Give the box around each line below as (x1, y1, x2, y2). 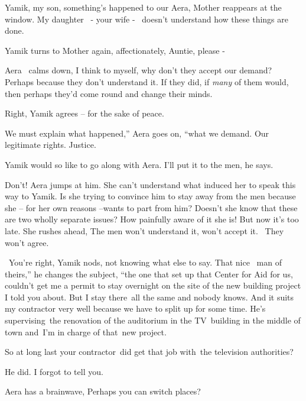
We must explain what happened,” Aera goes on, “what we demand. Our (5, 127, 269, 139)
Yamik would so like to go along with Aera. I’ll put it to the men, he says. (5, 158, 274, 170)
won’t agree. (5, 236, 49, 248)
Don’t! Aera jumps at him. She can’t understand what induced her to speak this (5, 178, 296, 190)
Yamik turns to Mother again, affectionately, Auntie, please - (5, 44, 225, 56)
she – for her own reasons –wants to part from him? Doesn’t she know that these (5, 201, 298, 214)
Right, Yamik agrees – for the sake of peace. (5, 107, 164, 119)
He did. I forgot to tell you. (5, 365, 103, 377)
